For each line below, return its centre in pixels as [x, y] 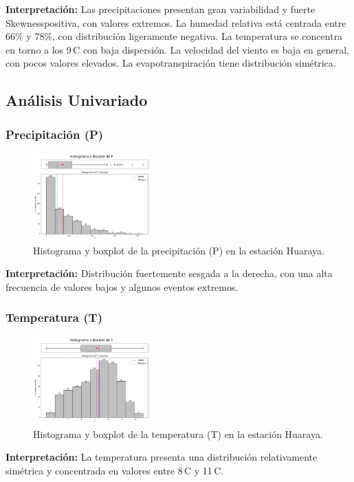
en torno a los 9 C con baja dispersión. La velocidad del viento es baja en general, [177, 49]
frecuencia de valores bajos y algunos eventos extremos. [122, 286]
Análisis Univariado [77, 100]
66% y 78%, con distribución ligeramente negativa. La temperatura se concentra [174, 36]
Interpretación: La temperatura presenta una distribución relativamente [162, 457]
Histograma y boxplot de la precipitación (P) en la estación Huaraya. [179, 250]
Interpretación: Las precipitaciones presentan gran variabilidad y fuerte [161, 9]
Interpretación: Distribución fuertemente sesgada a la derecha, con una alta [169, 273]
